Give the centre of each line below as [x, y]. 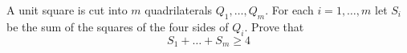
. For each [289, 10]
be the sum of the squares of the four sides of [118, 26]
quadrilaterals [179, 10]
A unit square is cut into [67, 10]
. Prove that [274, 26]
